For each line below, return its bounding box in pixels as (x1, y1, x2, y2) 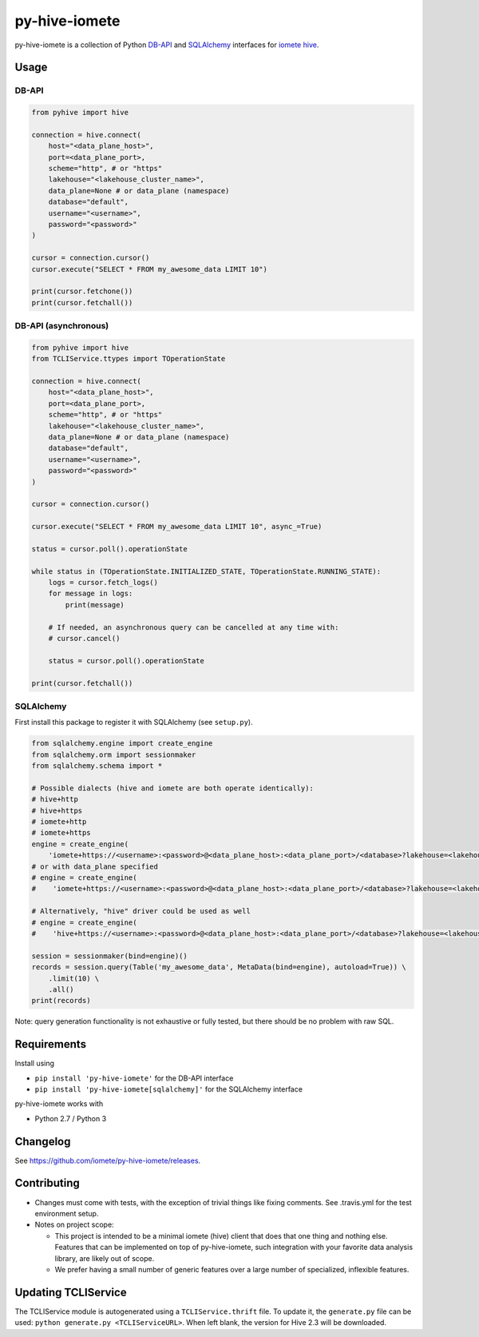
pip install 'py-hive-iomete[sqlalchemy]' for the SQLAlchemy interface (34, 1084, 303, 1094)
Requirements (14, 1037, 87, 1051)
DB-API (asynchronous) (14, 320, 109, 332)
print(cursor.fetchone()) (31, 287, 133, 296)
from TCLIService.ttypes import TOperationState (31, 354, 226, 364)
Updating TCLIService (14, 1285, 127, 1299)
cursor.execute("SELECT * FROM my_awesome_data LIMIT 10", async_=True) (31, 522, 323, 531)
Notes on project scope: (34, 1220, 115, 1230)
